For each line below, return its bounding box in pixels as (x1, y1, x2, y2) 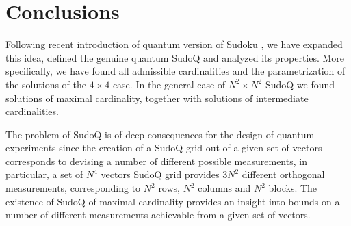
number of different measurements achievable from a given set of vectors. (5, 208, 311, 222)
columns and (198, 181, 251, 195)
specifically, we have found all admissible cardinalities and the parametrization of (5, 64, 346, 78)
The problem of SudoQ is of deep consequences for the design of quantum (5, 127, 315, 141)
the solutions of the (5, 77, 86, 91)
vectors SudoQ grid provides (101, 167, 220, 181)
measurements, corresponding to (5, 181, 141, 195)
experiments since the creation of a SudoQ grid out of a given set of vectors (5, 140, 322, 155)
